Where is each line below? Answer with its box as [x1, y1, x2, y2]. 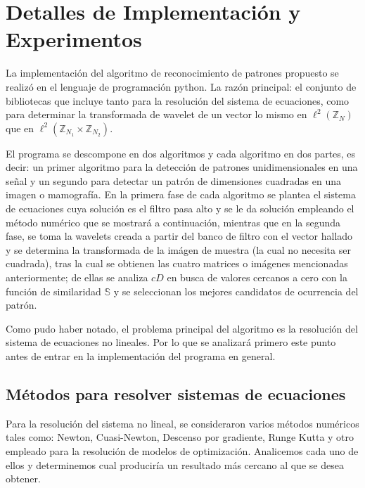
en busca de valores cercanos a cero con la [167, 270, 347, 285]
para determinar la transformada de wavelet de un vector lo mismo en [6, 107, 307, 122]
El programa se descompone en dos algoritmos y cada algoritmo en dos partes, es [6, 146, 356, 160]
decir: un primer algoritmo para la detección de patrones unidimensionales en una [6, 160, 358, 174]
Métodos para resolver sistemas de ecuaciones [6, 383, 346, 404]
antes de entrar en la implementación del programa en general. [6, 349, 276, 363]
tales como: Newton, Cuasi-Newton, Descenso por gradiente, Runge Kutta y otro [6, 430, 354, 444]
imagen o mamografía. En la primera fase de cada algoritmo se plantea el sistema [6, 187, 356, 202]
